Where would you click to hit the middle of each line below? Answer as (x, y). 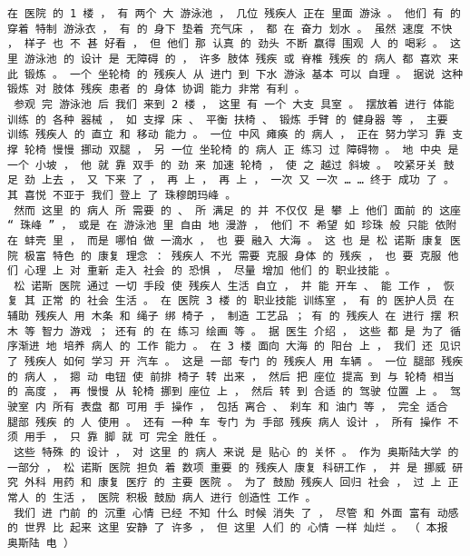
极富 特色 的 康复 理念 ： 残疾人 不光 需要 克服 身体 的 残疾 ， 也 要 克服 (233, 256)
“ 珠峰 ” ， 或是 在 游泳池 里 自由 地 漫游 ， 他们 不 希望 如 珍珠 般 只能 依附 (232, 226)
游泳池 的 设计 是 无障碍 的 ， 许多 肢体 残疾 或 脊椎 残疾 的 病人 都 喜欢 (233, 59)
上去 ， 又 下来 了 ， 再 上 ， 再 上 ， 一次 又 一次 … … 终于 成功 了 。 (248, 180)
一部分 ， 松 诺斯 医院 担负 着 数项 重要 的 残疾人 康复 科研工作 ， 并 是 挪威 (227, 467)
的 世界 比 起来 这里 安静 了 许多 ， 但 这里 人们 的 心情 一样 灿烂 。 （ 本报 (228, 528)
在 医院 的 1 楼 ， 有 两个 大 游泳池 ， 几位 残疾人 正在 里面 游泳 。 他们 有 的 (234, 14)
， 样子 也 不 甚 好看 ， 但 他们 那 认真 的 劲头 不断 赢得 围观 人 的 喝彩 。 (225, 44)
